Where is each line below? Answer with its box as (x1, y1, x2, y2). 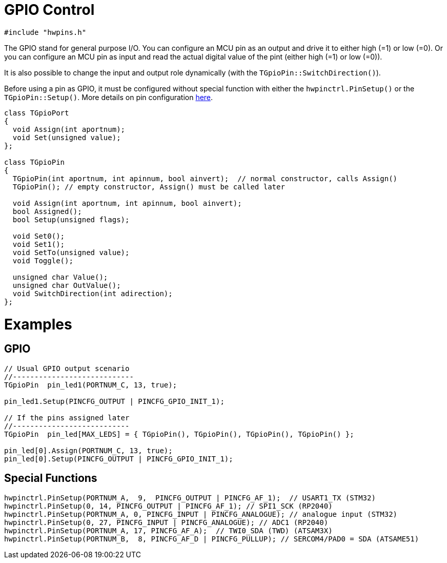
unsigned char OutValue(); (12, 281, 121, 289)
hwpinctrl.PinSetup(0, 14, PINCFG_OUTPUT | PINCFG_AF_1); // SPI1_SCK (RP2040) (4, 501, 333, 510)
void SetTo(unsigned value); (12, 248, 130, 257)
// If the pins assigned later (4, 413, 130, 422)
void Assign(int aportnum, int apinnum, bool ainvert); (12, 199, 242, 207)
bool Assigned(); (12, 207, 82, 216)
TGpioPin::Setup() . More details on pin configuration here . (4, 92, 213, 102)
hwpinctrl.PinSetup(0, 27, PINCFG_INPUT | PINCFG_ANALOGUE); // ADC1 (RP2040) (4, 518, 329, 527)
